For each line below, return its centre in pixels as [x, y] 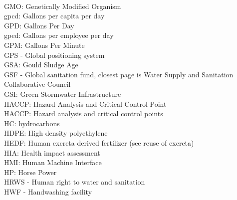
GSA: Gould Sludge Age [41, 65]
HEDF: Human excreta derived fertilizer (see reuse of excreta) [99, 142]
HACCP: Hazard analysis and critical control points [84, 113]
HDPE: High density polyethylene [56, 133]
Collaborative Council [37, 84]
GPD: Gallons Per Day [39, 25]
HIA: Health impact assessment [52, 152]
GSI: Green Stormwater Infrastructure [63, 94]
